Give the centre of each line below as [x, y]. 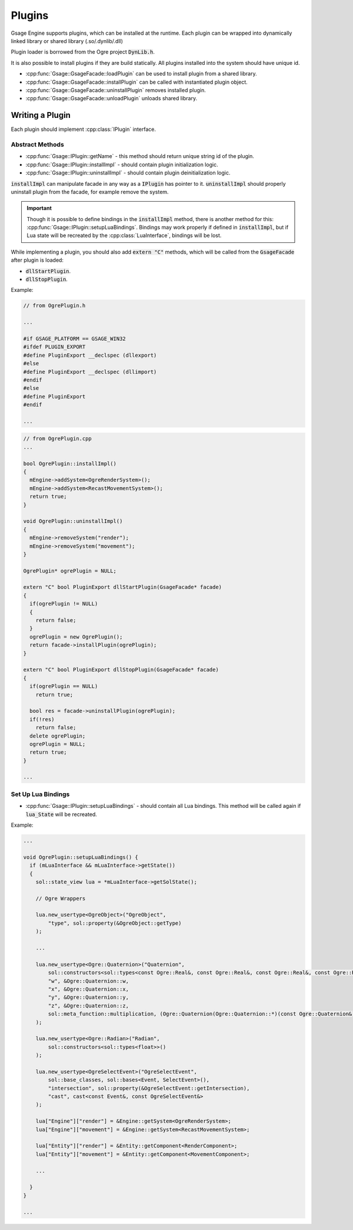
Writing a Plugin [41, 115]
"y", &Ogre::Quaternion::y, [89, 997]
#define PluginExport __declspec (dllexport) [90, 355]
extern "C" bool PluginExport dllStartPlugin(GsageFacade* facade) [123, 587]
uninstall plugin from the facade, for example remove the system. [90, 192]
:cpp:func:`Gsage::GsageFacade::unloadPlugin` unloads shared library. [111, 98]
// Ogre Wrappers [61, 898]
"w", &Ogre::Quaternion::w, [89, 981]
